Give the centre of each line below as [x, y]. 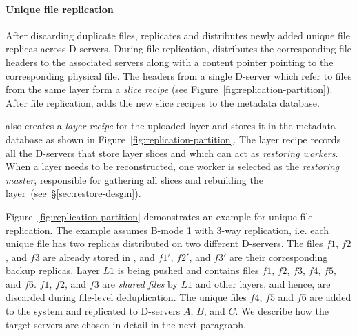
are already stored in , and [99, 256]
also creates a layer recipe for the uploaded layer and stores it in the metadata [171, 126]
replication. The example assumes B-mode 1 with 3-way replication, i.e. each [167, 230]
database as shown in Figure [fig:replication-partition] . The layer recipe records [173, 139]
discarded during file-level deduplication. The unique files [126, 297]
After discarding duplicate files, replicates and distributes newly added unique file [178, 35]
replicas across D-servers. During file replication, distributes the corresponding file [178, 49]
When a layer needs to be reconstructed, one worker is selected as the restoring [173, 166]
